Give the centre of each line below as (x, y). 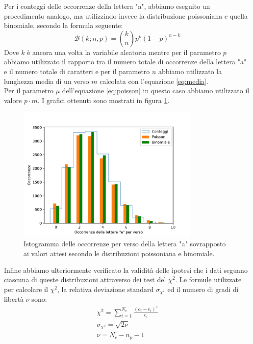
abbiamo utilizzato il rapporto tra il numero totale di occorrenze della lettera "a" (125, 62)
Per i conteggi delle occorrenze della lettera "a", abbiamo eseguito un (107, 6)
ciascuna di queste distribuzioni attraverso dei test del (85, 279)
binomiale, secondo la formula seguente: (63, 25)
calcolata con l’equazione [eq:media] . (154, 81)
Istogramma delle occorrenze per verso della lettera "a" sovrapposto (125, 244)
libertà (14, 299)
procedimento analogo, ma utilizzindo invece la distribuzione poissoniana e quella (126, 15)
